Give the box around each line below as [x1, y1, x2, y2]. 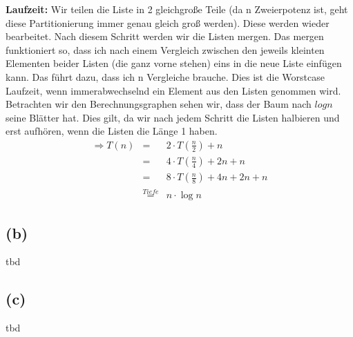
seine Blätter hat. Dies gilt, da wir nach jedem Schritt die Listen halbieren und [6, 110, 340, 124]
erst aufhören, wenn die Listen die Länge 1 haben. [6, 124, 218, 138]
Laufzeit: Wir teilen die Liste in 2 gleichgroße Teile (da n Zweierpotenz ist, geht [6, 2, 348, 16]
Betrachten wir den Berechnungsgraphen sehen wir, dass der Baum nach [6, 97, 312, 111]
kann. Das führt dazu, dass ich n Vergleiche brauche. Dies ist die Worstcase [6, 69, 325, 84]
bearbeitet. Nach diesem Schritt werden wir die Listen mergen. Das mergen [6, 29, 324, 44]
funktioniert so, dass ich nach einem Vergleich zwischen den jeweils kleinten [6, 42, 325, 57]
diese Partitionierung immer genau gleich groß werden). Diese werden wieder [6, 15, 330, 30]
